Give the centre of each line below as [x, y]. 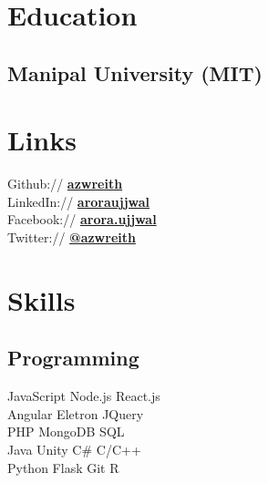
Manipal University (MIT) [135, 72]
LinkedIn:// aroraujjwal [79, 201]
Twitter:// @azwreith [72, 237]
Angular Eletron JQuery [76, 413]
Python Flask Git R [63, 467]
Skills [41, 299]
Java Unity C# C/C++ [74, 450]
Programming [73, 358]
